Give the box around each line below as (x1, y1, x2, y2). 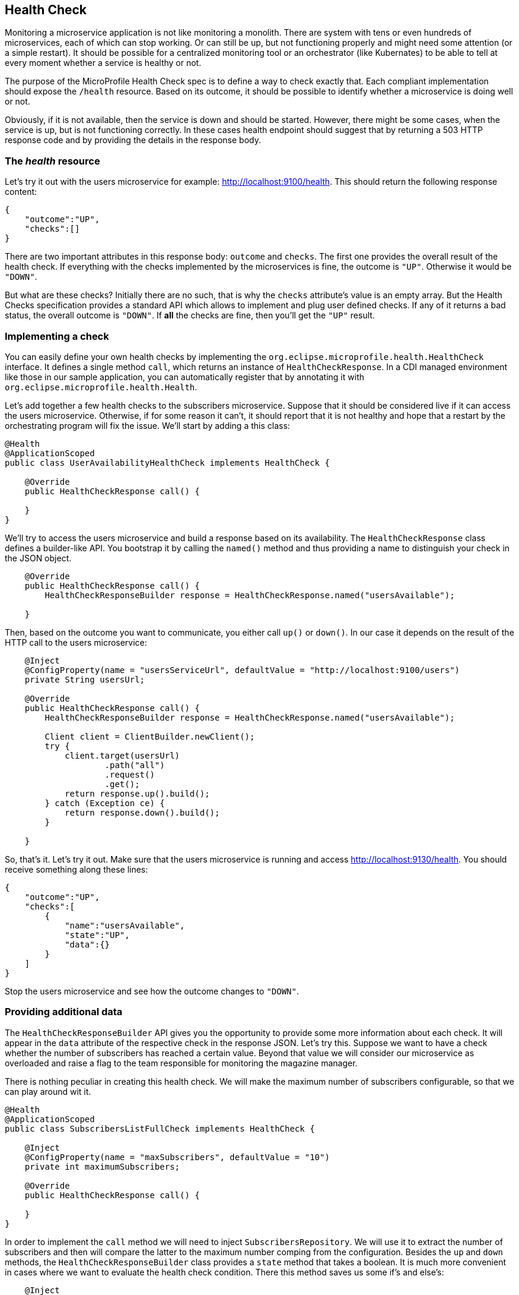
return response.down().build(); (65, 807, 220, 817)
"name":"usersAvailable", (65, 920, 185, 930)
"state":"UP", (65, 930, 130, 940)
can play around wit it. (5, 1086, 91, 1097)
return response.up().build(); (65, 788, 210, 798)
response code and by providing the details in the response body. (5, 135, 261, 146)
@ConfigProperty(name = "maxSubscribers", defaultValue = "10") (24, 1152, 330, 1162)
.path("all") (104, 760, 165, 770)
